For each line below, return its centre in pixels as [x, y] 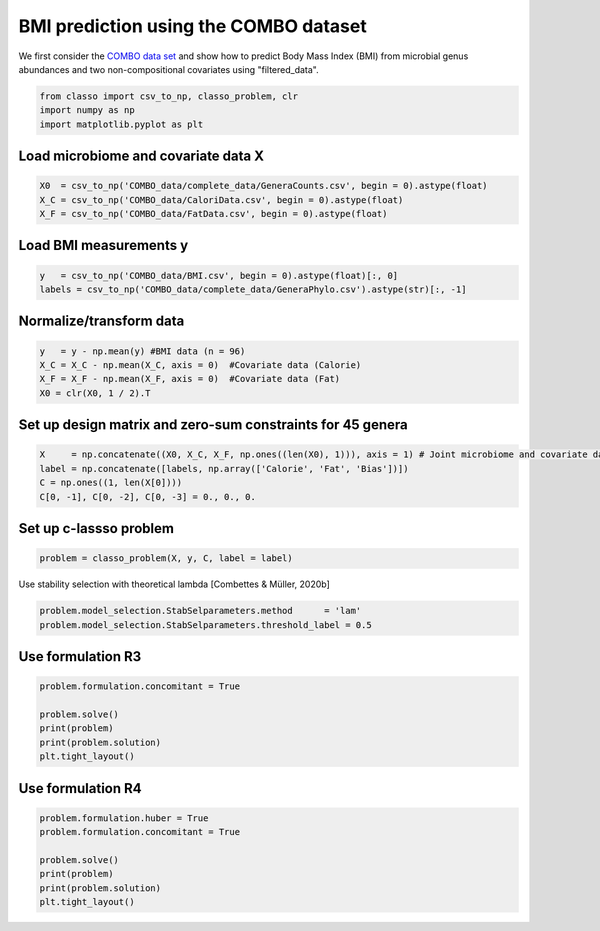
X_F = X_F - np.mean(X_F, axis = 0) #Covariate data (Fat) [190, 379]
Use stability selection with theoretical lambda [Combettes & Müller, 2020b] [174, 584]
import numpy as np [87, 110]
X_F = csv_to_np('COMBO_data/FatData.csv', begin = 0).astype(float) [213, 214]
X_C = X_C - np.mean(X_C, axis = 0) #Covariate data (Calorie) [200, 365]
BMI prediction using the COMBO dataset [192, 26]
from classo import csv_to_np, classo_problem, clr [169, 96]
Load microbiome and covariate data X [141, 156]
